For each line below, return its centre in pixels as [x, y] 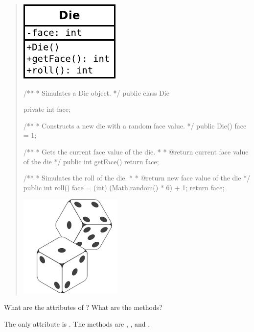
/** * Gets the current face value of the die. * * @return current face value [136, 151]
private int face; [47, 109]
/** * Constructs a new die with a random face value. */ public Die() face [135, 125]
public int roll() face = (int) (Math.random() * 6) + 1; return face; [124, 187]
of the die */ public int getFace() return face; [91, 161]
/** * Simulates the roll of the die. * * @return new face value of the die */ [137, 178]
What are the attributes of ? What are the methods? [83, 307]
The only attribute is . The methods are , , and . [77, 323]
